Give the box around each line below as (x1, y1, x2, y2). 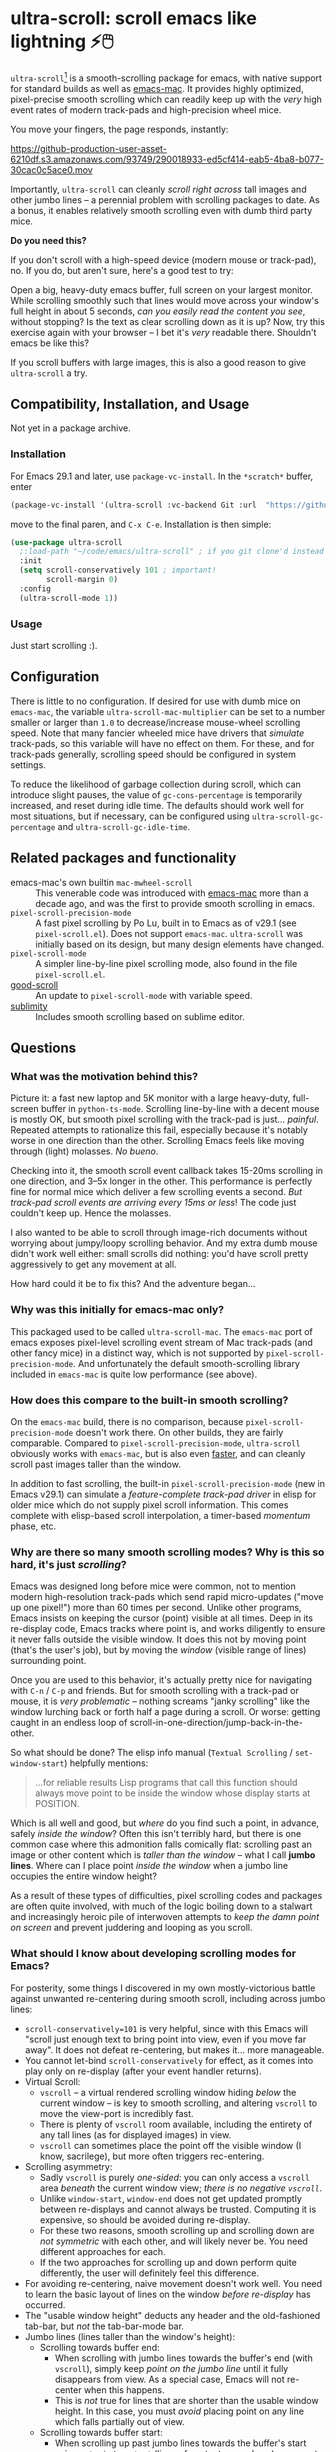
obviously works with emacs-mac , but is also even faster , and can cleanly (10, 1447, 306, 1459)
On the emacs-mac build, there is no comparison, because (10, 1415, 244, 1427)
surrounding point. (10, 1655, 87, 1667)
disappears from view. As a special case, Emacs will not (54, 2373, 285, 2385)
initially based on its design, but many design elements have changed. (35, 938, 325, 950)
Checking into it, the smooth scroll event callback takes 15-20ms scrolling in (10, 1165, 323, 1177)
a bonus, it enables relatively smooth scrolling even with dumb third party (10, 204, 313, 216)
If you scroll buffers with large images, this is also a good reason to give (10, 356, 307, 368)
